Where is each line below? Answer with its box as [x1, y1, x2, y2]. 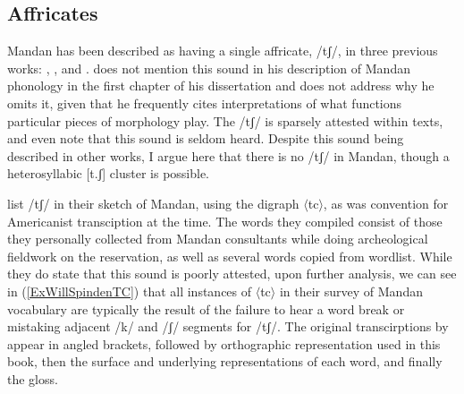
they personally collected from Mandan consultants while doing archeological [7, 229, 428, 248]
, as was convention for [323, 193, 449, 212]
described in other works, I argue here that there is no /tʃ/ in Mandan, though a [7, 146, 450, 165]
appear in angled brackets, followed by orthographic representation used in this [7, 334, 441, 353]
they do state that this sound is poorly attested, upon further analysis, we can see [7, 264, 457, 283]
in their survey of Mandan [279, 281, 423, 300]
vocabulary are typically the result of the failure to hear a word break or [7, 299, 405, 318]
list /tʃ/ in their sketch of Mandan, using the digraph [7, 193, 299, 212]
